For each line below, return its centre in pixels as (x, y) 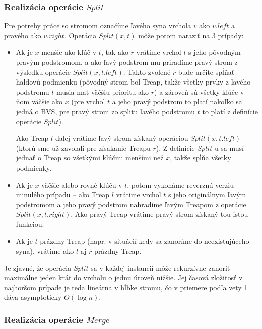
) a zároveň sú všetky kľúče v (199, 91)
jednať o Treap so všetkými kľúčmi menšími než (90, 158)
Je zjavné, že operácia (38, 267)
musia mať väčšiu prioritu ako (103, 91)
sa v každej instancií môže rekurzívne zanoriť (160, 267)
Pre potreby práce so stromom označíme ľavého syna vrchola (98, 25)
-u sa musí (228, 148)
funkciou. (30, 224)
